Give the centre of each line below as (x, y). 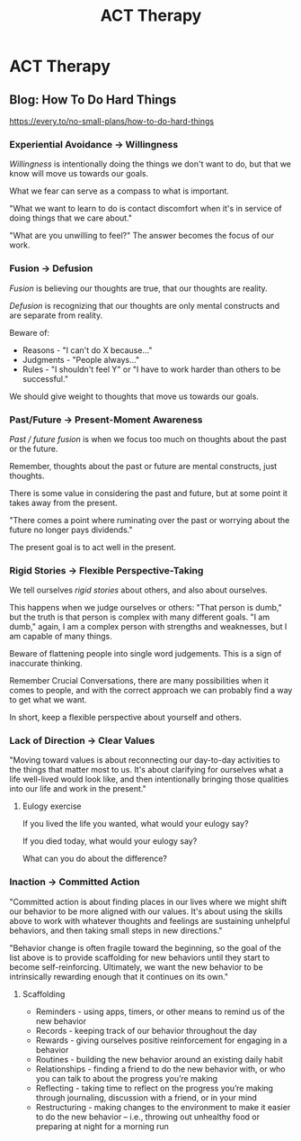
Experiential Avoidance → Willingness (94, 144)
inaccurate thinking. (46, 664)
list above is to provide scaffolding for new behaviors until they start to (140, 957)
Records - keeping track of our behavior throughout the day (146, 1030)
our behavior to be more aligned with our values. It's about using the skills (146, 911)
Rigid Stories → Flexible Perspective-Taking (106, 570)
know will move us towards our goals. (79, 174)
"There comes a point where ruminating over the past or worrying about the (150, 520)
